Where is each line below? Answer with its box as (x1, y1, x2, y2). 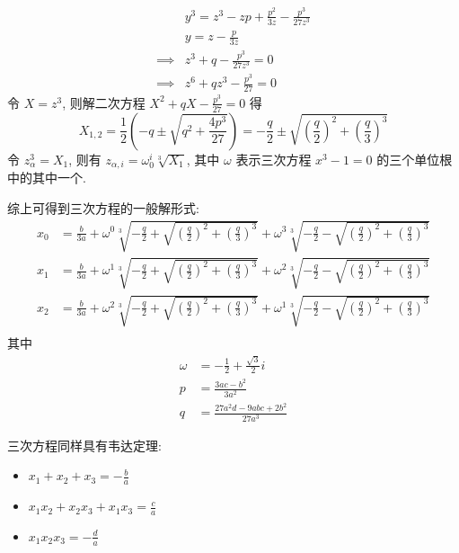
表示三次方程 (235, 149, 312, 168)
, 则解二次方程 (62, 93, 146, 111)
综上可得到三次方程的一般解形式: (7, 198, 199, 217)
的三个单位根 (376, 149, 453, 168)
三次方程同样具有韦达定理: (7, 435, 162, 454)
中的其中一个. (7, 168, 86, 187)
